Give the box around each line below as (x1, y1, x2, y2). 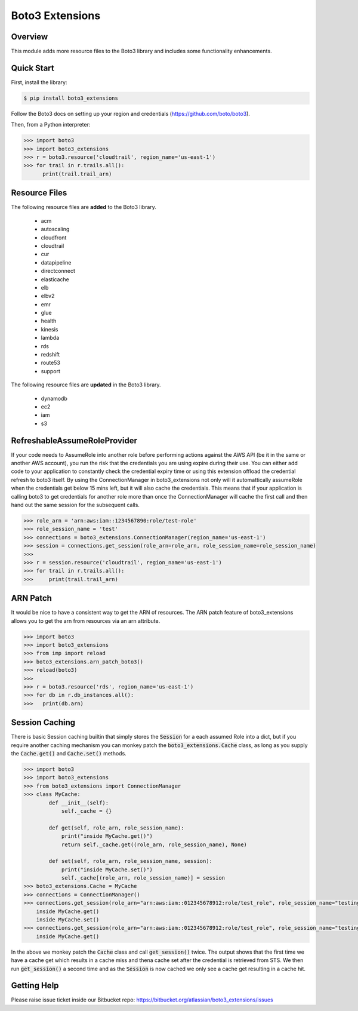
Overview (11, 32, 48, 42)
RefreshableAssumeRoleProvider (11, 435, 137, 445)
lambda (41, 334, 60, 342)
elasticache (41, 275, 70, 283)
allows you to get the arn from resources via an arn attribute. (11, 617, 161, 624)
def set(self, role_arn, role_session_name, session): (48, 858, 213, 865)
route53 (41, 359, 61, 367)
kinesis (41, 325, 58, 333)
